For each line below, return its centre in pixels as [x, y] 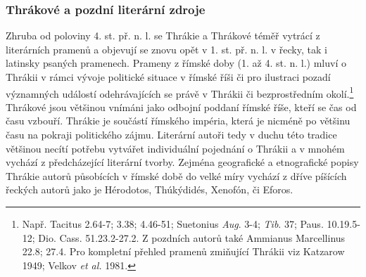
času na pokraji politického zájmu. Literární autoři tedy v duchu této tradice [171, 135]
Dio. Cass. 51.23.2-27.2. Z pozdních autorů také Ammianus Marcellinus [192, 237]
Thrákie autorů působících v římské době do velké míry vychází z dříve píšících [176, 175]
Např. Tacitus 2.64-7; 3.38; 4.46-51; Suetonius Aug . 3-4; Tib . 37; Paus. [173, 224]
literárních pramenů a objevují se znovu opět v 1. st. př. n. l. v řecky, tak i [166, 49]
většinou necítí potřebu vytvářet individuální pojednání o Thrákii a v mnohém [175, 148]
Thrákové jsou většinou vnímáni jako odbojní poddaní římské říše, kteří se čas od [181, 107]
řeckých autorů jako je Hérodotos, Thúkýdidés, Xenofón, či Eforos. [150, 189]
